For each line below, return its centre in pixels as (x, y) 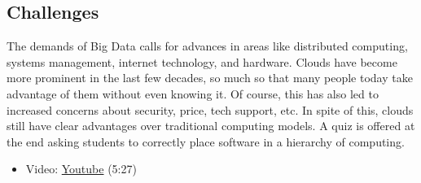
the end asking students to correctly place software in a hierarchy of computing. (206, 141)
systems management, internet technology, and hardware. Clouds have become (202, 61)
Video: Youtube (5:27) (81, 169)
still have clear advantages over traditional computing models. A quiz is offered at (211, 126)
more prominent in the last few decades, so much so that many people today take (210, 78)
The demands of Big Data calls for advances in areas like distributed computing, (207, 46)
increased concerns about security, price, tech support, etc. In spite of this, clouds (210, 109)
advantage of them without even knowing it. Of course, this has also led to (193, 93)
